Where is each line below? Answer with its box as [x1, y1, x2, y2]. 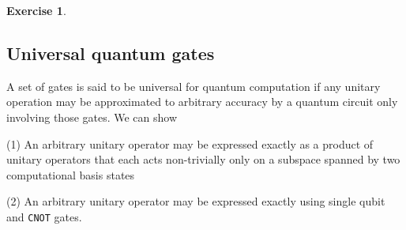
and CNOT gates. [6, 208, 82, 224]
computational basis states [6, 166, 135, 183]
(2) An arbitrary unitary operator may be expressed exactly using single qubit [6, 193, 385, 209]
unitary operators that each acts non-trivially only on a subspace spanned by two [6, 151, 400, 168]
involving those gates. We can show [6, 108, 178, 125]
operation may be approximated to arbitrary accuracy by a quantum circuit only [6, 93, 398, 110]
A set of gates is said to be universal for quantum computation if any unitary [6, 77, 381, 94]
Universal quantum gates [6, 40, 215, 65]
